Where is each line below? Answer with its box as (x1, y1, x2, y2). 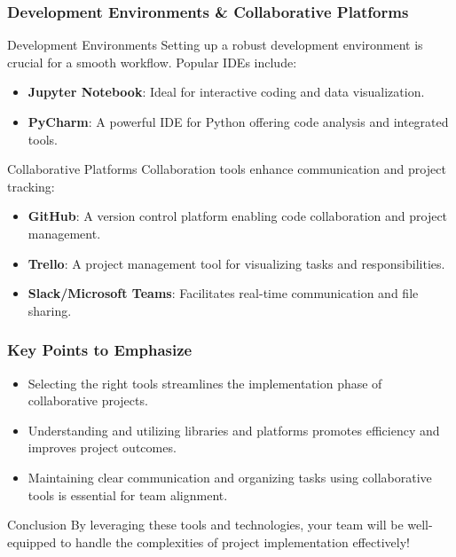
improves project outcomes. (28, 438, 177, 457)
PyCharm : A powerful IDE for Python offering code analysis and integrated (28, 113, 449, 130)
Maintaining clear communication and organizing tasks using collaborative (28, 467, 432, 486)
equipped (7, 532, 57, 551)
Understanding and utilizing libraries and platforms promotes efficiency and (28, 420, 440, 439)
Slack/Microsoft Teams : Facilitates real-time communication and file (28, 284, 419, 302)
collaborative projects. (28, 391, 148, 410)
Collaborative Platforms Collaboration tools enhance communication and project (7, 160, 446, 178)
